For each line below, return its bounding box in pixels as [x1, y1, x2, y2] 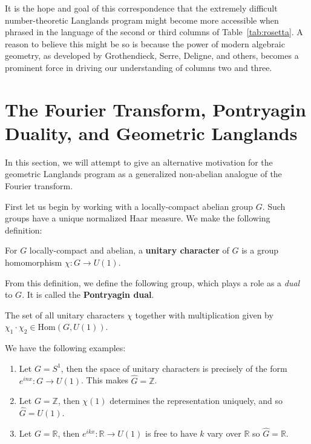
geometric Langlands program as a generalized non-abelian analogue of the [5, 167, 282, 180]
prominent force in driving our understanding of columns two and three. [5, 61, 272, 73]
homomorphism [5, 256, 62, 269]
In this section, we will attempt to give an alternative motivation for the [5, 155, 273, 168]
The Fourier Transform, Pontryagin [5, 96, 306, 121]
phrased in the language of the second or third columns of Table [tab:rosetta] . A [5, 25, 303, 38]
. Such [262, 200, 286, 212]
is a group [241, 244, 278, 257]
